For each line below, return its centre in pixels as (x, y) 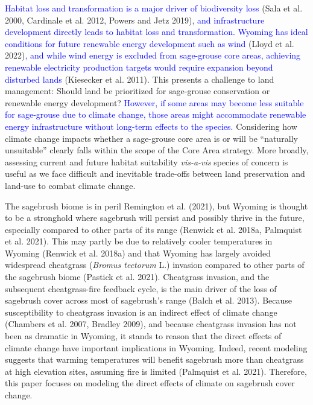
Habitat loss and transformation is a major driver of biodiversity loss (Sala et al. (154, 8)
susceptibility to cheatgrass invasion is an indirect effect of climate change (141, 312)
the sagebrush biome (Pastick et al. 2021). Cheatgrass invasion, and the (137, 277)
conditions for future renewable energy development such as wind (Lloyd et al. (150, 43)
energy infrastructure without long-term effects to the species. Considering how (151, 126)
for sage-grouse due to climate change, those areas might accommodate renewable (156, 114)
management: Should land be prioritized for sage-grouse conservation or (138, 91)
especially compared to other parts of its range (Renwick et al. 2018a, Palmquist (153, 229)
